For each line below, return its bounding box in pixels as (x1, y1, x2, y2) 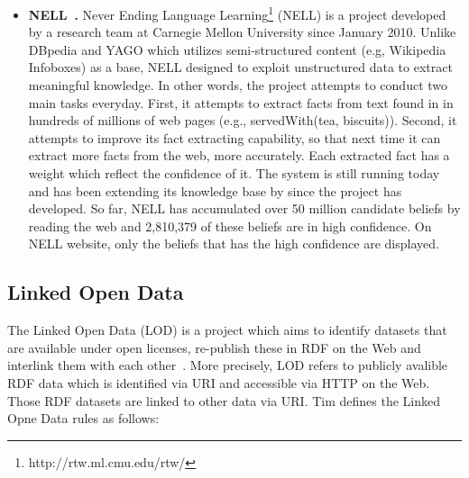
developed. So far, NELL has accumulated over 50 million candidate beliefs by (28, 199, 461, 218)
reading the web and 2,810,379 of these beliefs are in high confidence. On (28, 216, 432, 235)
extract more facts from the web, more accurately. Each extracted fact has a (28, 146, 450, 165)
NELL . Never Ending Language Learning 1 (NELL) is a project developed (28, 3, 446, 23)
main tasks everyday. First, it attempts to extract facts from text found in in (28, 93, 454, 112)
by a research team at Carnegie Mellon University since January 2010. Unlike (28, 23, 456, 41)
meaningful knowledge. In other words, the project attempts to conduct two (28, 76, 448, 95)
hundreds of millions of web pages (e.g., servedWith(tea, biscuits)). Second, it (28, 111, 457, 130)
